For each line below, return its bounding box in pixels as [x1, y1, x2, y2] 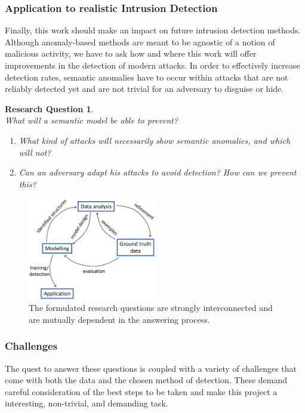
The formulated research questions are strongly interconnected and [29, 301, 273, 314]
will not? [19, 146, 51, 158]
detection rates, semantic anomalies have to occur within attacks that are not [5, 70, 288, 83]
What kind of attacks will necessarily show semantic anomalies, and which [19, 134, 291, 146]
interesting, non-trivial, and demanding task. [5, 397, 168, 409]
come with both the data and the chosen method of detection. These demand [5, 374, 288, 386]
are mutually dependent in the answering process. [29, 313, 210, 325]
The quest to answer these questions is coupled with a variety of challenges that [5, 362, 297, 374]
